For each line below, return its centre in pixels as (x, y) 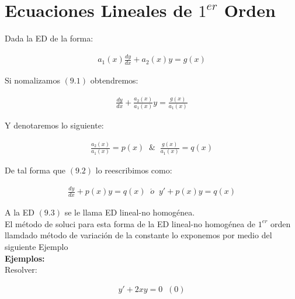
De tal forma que (35, 170)
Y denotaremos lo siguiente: (54, 125)
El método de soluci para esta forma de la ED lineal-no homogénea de (130, 223)
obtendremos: (114, 80)
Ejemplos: (25, 258)
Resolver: (21, 270)
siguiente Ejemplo (37, 246)
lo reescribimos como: (134, 170)
